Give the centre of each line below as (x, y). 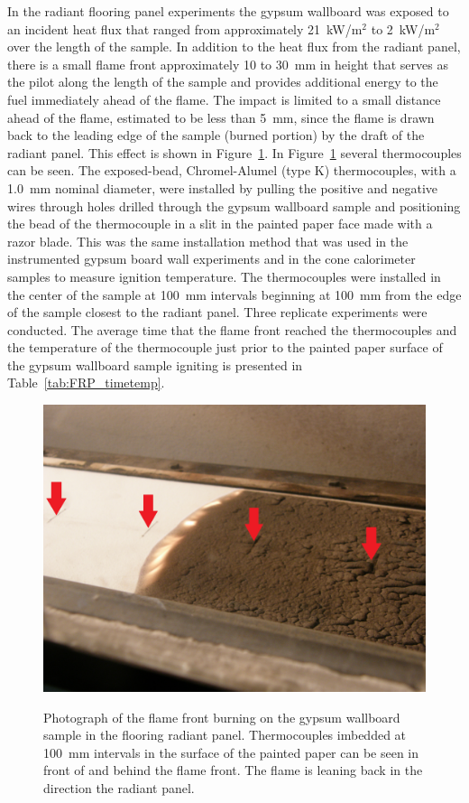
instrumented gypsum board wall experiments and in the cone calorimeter (212, 259)
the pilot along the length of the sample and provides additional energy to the (223, 82)
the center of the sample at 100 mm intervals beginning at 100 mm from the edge (234, 294)
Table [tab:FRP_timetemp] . (86, 383)
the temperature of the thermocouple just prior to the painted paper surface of (225, 347)
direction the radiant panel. (119, 788)
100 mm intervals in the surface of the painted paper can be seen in (231, 752)
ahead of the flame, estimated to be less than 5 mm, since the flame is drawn (221, 117)
